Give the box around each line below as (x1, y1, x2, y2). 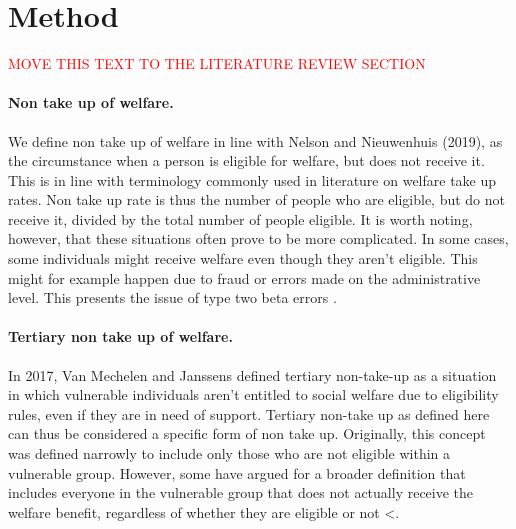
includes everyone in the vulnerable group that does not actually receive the (8, 482, 474, 503)
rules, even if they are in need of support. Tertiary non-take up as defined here (8, 403, 490, 424)
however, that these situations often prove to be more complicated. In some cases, (8, 228, 509, 249)
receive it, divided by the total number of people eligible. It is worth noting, (8, 208, 473, 229)
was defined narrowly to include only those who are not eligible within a (8, 443, 451, 464)
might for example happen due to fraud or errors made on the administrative (8, 267, 481, 288)
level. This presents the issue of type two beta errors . (8, 287, 337, 308)
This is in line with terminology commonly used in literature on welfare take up (8, 169, 497, 190)
